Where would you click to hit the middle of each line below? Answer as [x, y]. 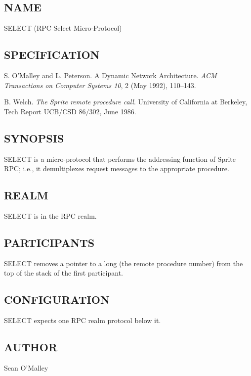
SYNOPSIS [34, 138]
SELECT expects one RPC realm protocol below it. [83, 320]
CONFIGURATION [57, 300]
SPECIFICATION [52, 55]
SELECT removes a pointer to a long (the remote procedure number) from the [124, 263]
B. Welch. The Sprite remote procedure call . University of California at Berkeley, [126, 102]
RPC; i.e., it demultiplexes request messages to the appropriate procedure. [117, 168]
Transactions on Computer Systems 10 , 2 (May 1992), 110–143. [100, 85]
